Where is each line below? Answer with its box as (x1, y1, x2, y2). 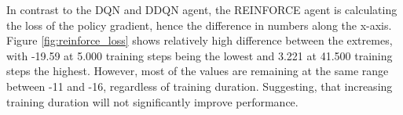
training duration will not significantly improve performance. (6, 93, 299, 110)
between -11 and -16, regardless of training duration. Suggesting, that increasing (6, 77, 393, 94)
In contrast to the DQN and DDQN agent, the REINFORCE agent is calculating (6, 2, 398, 17)
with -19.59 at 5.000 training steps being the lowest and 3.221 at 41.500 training (6, 47, 393, 63)
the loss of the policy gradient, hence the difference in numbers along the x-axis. (6, 16, 392, 33)
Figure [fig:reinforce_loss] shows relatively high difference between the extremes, (6, 32, 393, 49)
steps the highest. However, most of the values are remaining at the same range (6, 63, 389, 79)
